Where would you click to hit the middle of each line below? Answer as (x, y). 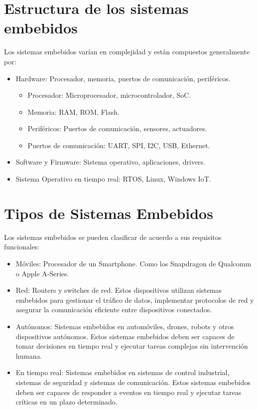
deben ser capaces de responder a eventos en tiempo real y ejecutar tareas (129, 392)
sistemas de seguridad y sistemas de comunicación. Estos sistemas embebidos (133, 382)
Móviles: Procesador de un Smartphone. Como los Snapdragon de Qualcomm (133, 263)
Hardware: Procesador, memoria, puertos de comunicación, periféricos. (123, 78)
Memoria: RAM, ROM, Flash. (73, 111)
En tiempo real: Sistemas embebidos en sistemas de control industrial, (123, 372)
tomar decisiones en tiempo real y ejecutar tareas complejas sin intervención (132, 346)
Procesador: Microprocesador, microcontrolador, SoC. (109, 95)
